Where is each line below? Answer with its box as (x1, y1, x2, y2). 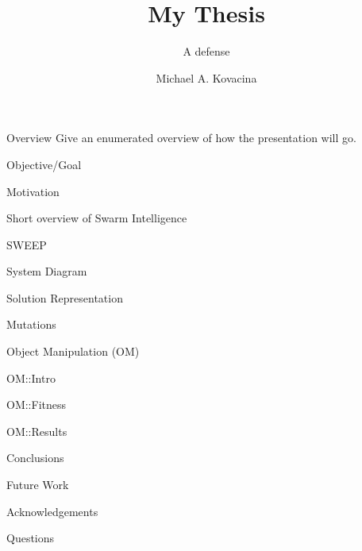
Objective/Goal (6, 156, 82, 172)
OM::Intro (6, 369, 56, 386)
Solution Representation (6, 289, 123, 306)
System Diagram (6, 263, 87, 279)
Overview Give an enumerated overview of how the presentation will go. (6, 129, 356, 146)
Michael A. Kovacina (156, 69, 257, 86)
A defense (183, 43, 230, 60)
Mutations (6, 316, 56, 333)
